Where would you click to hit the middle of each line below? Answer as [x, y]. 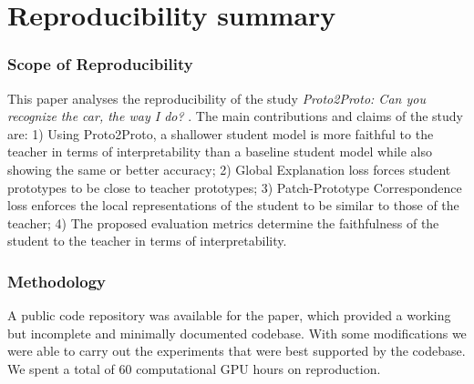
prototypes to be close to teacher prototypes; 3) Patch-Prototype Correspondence [235, 187]
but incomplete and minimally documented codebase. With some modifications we [237, 333]
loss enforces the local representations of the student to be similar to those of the [233, 205]
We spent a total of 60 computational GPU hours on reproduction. [194, 368]
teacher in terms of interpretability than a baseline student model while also [220, 152]
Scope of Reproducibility [100, 64]
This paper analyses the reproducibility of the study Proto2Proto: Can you [216, 98]
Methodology [57, 281]
